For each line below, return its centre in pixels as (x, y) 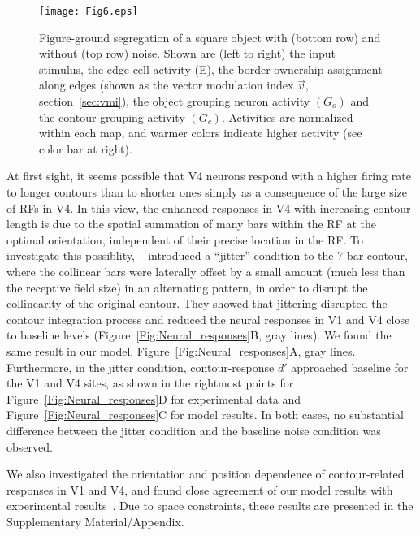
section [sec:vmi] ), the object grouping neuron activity (175, 101)
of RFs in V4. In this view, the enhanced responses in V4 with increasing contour (209, 207)
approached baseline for (350, 367)
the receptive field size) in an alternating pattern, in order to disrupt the (187, 287)
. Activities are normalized (287, 117)
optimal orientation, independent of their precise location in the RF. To (185, 239)
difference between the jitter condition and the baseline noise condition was (194, 430)
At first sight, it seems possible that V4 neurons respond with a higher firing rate (209, 176)
